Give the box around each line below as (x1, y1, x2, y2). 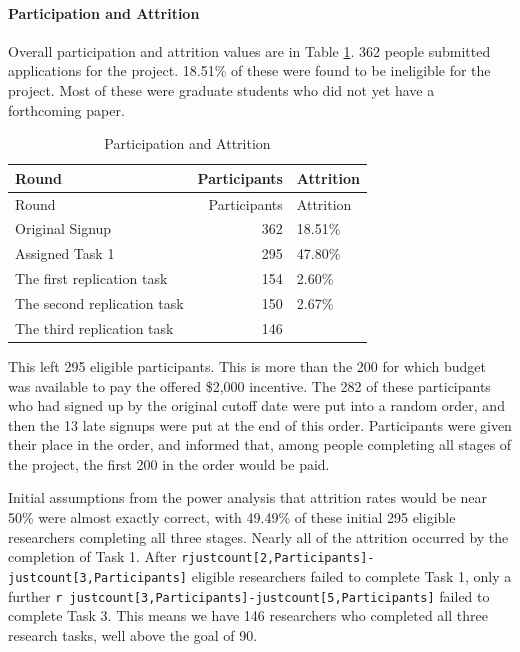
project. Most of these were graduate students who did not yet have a (8, 79, 435, 100)
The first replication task (15, 268, 168, 289)
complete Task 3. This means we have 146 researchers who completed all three (8, 605, 488, 626)
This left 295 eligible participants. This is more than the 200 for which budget (8, 355, 486, 376)
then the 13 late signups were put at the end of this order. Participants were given (8, 414, 512, 435)
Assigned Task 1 (15, 243, 115, 264)
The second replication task (15, 292, 184, 313)
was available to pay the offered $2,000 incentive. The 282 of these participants (8, 375, 491, 396)
